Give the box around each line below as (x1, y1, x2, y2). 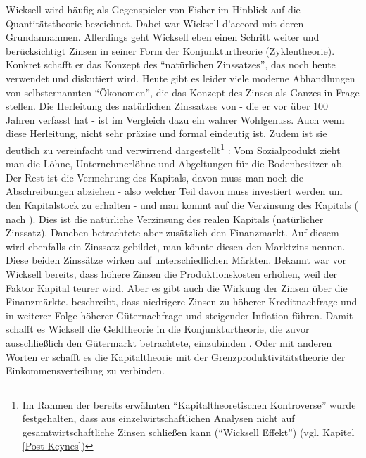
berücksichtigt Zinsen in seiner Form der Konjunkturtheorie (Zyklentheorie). (6, 43, 335, 58)
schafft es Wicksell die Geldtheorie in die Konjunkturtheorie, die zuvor (6, 322, 310, 336)
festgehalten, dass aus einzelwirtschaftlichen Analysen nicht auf (22, 411, 295, 426)
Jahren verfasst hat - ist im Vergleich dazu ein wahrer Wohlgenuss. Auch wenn (6, 112, 345, 127)
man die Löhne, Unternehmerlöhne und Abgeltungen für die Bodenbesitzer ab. (6, 156, 345, 171)
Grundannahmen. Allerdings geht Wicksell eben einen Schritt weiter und (6, 30, 320, 44)
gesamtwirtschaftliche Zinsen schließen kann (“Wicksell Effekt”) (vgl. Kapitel (22, 424, 355, 439)
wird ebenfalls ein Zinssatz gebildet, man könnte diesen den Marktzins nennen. (6, 238, 346, 253)
